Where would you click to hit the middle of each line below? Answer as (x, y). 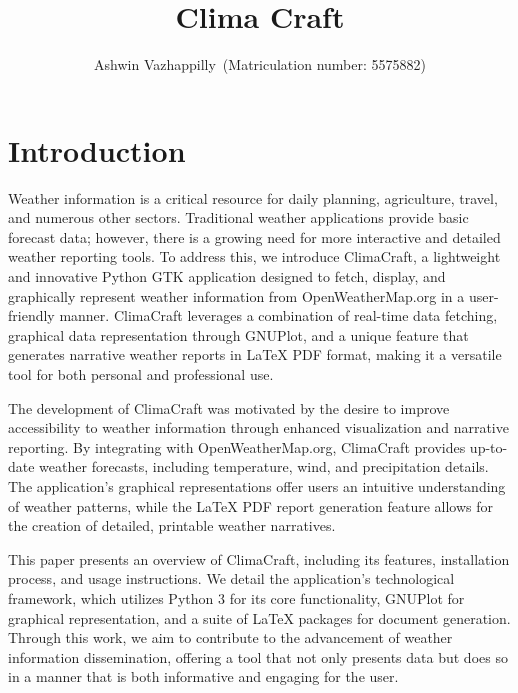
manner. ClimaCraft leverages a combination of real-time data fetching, (278, 315)
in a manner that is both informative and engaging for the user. (203, 676)
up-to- (488, 446)
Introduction (97, 149)
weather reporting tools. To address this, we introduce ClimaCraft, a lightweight (254, 256)
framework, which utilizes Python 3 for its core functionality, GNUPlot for (236, 597)
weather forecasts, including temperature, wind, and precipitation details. (264, 466)
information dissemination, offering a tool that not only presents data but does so (258, 656)
